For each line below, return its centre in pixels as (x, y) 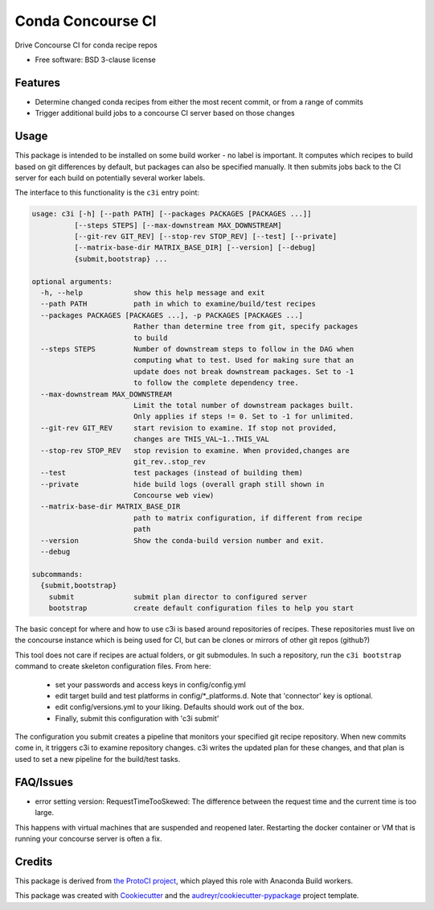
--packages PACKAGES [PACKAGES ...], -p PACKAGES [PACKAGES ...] (172, 315)
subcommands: (57, 574)
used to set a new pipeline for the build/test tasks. (98, 759)
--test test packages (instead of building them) (172, 473)
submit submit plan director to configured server (178, 597)
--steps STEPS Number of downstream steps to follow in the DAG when (197, 349)
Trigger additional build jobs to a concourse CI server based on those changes (165, 113)
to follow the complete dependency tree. (216, 383)
